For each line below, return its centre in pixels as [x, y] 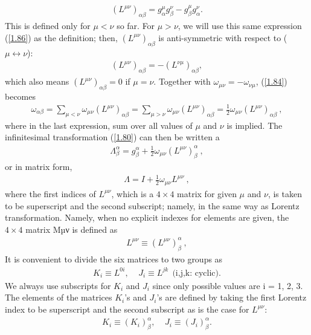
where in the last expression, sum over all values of [99, 125]
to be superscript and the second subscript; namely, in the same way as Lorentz [152, 205]
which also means [37, 81]
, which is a [133, 193]
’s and [136, 297]
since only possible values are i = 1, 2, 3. [228, 285]
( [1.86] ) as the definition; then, [61, 37]
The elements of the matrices [59, 297]
